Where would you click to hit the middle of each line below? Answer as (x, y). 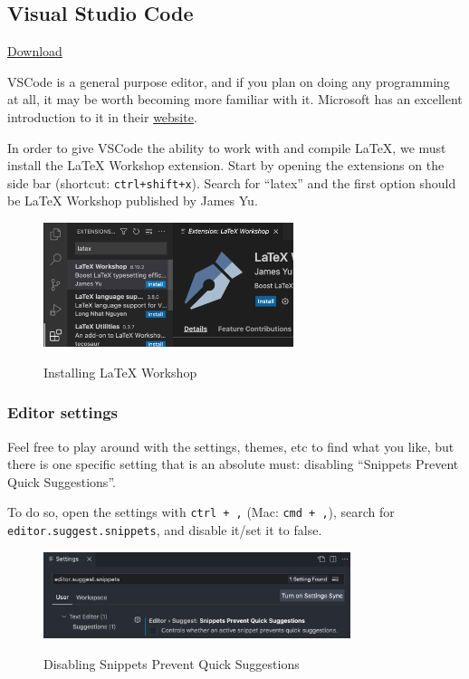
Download (35, 51)
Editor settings (62, 412)
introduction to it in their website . (102, 116)
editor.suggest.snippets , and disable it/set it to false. (165, 530)
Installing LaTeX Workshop (120, 372)
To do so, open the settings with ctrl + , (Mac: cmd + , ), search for (201, 512)
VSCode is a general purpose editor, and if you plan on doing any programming (229, 81)
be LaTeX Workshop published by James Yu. (133, 201)
